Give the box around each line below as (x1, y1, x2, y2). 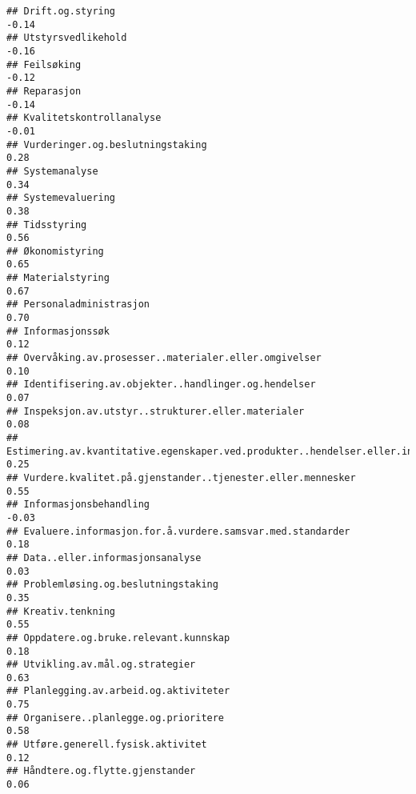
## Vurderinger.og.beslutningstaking (6, 138, 207, 150)
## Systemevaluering (6, 192, 116, 204)
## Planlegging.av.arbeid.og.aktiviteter (6, 685, 230, 697)
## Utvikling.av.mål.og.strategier (6, 659, 196, 671)
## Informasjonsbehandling (6, 499, 150, 511)
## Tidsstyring (6, 219, 87, 231)
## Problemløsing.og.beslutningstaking (6, 579, 218, 591)
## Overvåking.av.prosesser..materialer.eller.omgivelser (6, 352, 322, 364)
